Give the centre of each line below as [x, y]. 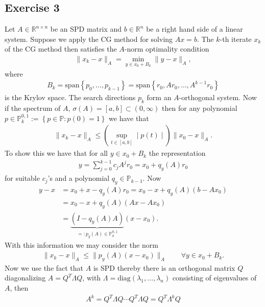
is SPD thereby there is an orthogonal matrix [164, 267]
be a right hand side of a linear [195, 29]
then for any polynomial [200, 108]
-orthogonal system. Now [218, 97]
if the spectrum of [33, 108]
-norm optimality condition [167, 49]
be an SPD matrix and [86, 29]
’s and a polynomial [79, 178]
